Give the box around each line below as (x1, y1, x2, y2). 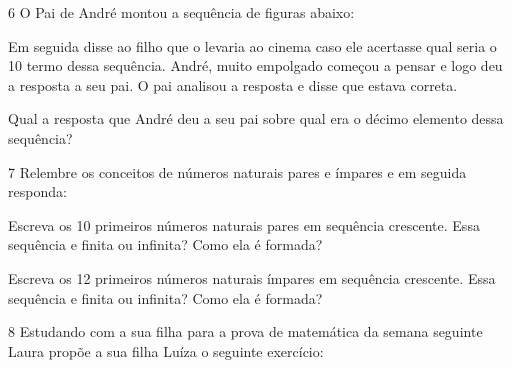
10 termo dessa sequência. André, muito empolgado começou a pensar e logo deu (8, 55, 503, 76)
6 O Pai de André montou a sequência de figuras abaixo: (8, 2, 355, 22)
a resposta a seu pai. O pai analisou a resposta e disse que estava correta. (8, 74, 458, 95)
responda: (8, 181, 67, 202)
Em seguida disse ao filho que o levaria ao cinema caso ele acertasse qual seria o (8, 35, 497, 56)
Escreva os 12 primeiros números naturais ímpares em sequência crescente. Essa (8, 267, 496, 288)
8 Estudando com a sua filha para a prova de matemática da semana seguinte (8, 321, 483, 342)
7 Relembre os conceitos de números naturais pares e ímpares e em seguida (8, 161, 467, 182)
